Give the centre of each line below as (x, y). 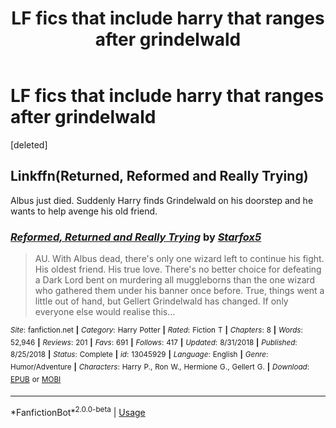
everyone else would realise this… (105, 312)
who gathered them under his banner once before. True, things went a (179, 291)
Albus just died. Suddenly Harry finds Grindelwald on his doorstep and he (162, 200)
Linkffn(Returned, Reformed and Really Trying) (159, 176)
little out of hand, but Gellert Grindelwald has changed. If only (161, 301)
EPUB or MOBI (36, 379)
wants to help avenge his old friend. (84, 211)
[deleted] (29, 144)
